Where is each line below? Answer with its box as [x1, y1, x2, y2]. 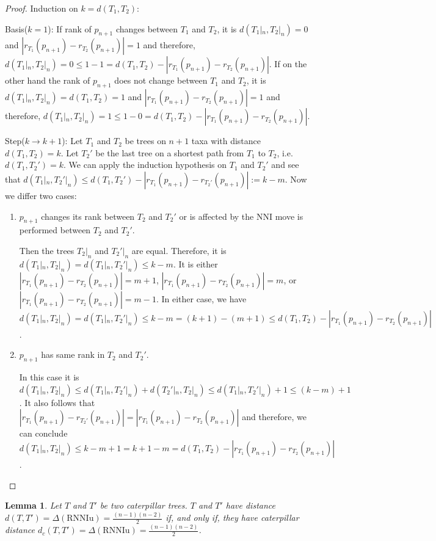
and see [271, 158, 299, 171]
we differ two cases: [5, 189, 77, 202]
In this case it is [19, 371, 79, 383]
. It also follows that [19, 396, 95, 408]
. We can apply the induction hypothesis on [64, 158, 227, 171]
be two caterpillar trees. [100, 499, 187, 512]
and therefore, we [242, 410, 307, 423]
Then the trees [19, 244, 74, 256]
